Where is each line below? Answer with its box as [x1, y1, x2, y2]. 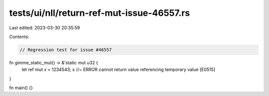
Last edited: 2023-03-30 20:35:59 [9, 25, 80, 31]
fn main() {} [9, 85, 33, 91]
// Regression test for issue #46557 [19, 47, 112, 52]
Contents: [9, 34, 29, 40]
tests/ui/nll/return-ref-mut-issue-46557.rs [9, 7, 190, 18]
